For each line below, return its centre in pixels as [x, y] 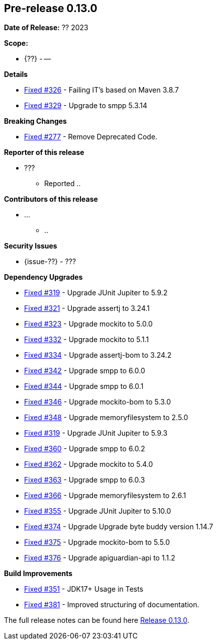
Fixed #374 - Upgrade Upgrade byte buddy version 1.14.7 [119, 527]
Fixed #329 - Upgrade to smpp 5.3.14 [86, 106]
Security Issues [31, 246]
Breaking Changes [35, 121]
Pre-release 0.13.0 [51, 8]
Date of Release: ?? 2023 [46, 28]
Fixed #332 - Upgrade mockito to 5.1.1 [87, 340]
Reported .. [63, 184]
